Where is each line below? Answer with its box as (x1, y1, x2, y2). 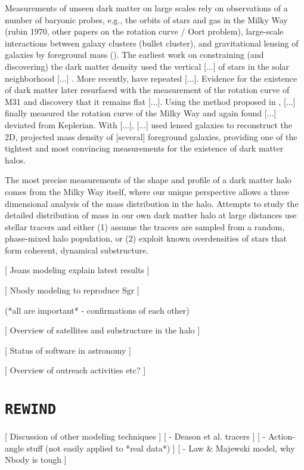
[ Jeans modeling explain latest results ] (5, 264, 150, 276)
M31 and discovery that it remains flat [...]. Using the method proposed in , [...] (5, 95, 296, 107)
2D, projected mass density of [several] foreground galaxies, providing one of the (5, 130, 297, 143)
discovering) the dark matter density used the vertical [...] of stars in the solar (5, 60, 290, 72)
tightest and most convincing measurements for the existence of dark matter (5, 142, 284, 154)
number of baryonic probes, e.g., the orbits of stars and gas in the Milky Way (5, 13, 288, 26)
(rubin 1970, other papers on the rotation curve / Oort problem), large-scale (5, 25, 284, 38)
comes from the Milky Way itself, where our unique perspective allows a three (5, 185, 289, 197)
